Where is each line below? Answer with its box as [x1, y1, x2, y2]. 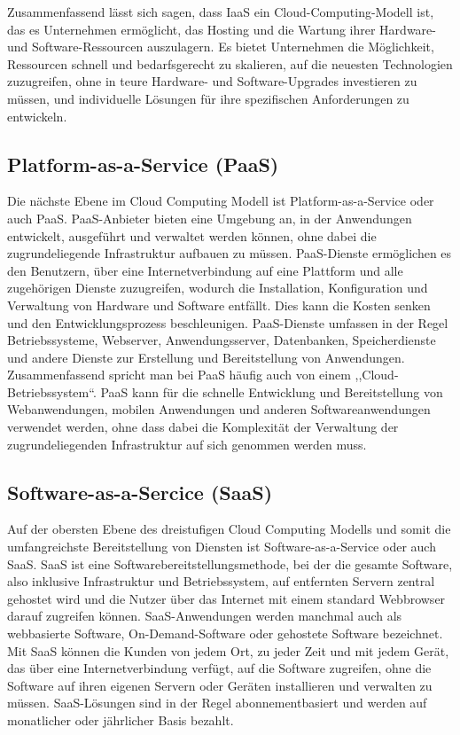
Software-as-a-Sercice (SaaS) [7, 478, 273, 505]
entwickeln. [7, 106, 67, 125]
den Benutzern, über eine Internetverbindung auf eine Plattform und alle [7, 261, 403, 279]
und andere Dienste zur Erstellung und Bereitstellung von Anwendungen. [7, 348, 405, 366]
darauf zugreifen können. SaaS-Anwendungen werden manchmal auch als [7, 606, 402, 625]
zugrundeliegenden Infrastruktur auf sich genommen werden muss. [7, 434, 367, 453]
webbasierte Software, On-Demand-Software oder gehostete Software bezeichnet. [7, 624, 443, 643]
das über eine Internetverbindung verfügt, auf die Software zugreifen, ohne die [7, 659, 432, 677]
